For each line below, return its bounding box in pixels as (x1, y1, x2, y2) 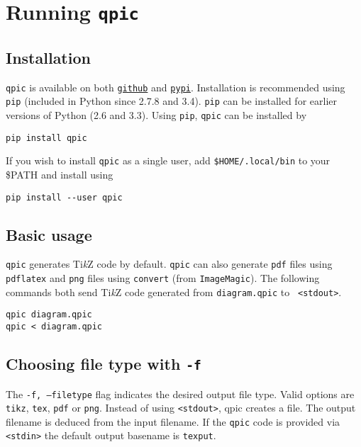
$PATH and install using (6, 166, 113, 181)
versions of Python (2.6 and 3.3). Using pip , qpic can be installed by (6, 108, 307, 123)
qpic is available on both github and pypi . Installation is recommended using (6, 79, 345, 94)
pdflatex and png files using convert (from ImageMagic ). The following (6, 271, 320, 285)
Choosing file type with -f (6, 353, 201, 375)
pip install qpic (6, 132, 87, 143)
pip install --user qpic (6, 192, 123, 203)
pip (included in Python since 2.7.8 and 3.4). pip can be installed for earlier (6, 94, 337, 108)
